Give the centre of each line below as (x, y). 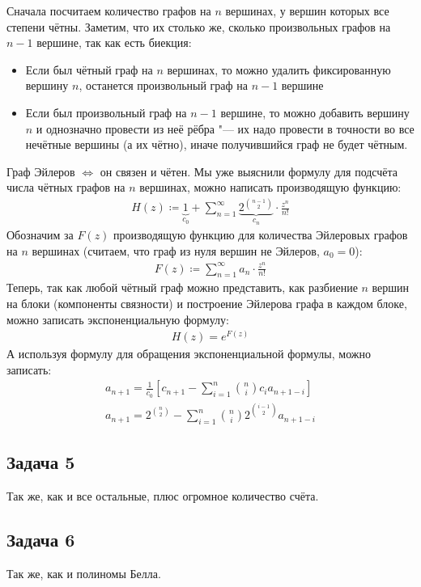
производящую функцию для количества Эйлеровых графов (261, 235)
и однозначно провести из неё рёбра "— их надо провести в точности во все (225, 128)
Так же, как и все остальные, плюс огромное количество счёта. (163, 496)
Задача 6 (41, 540)
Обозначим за (40, 235)
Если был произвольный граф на (106, 112)
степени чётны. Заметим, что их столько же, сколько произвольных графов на (199, 26)
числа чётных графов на (66, 187)
